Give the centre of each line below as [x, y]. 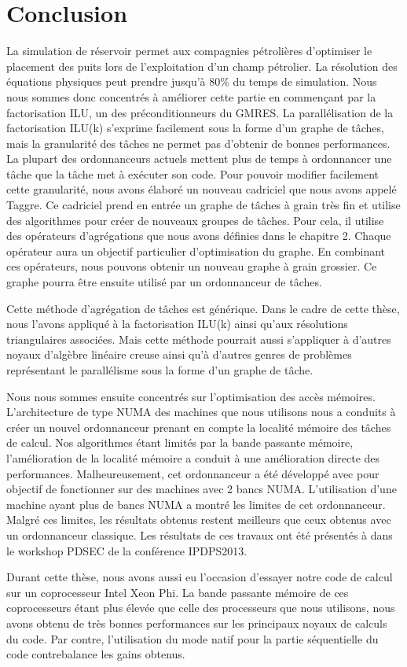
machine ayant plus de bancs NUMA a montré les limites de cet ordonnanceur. [196, 504]
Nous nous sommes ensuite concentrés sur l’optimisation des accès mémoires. [191, 396]
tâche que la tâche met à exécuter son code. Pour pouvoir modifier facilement [193, 173]
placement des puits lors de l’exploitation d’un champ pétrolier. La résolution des [202, 66]
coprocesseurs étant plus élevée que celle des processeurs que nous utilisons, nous [201, 608]
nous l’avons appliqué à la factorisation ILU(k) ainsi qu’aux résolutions [177, 324]
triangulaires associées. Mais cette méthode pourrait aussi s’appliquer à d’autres [199, 339]
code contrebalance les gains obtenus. [96, 654]
